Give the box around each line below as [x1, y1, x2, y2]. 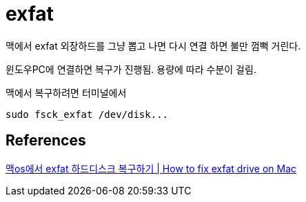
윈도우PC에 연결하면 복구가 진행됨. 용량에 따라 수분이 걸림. [6, 63, 256, 75]
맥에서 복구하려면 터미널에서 [6, 86, 127, 99]
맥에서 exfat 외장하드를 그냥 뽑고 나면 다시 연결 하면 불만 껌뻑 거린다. [6, 39, 301, 52]
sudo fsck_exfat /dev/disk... [6, 108, 169, 120]
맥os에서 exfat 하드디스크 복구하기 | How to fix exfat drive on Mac [6, 162, 297, 174]
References [6, 132, 86, 150]
